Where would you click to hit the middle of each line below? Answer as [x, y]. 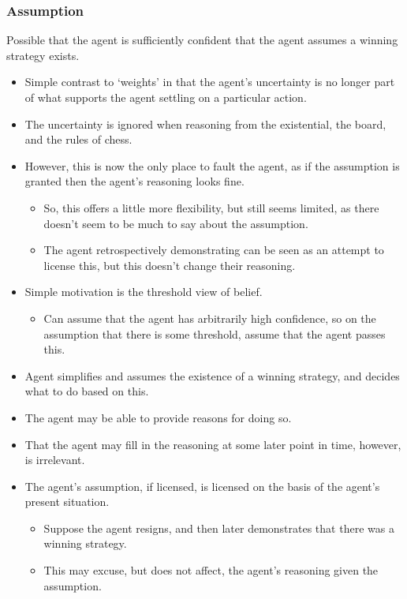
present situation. [67, 502]
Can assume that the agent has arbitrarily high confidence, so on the [210, 318]
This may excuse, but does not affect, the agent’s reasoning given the [211, 570]
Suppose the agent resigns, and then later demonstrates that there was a [219, 528]
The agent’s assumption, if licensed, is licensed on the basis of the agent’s [202, 486]
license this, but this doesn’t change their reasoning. [170, 265]
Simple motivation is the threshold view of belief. [144, 292]
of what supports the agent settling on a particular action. [166, 97]
